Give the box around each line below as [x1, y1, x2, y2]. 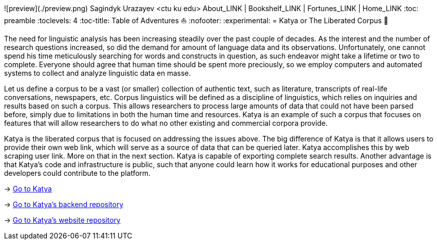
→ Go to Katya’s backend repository [4, 200, 124, 209]
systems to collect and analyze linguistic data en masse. [4, 69, 191, 77]
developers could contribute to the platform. [4, 169, 151, 177]
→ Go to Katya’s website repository [4, 216, 121, 224]
